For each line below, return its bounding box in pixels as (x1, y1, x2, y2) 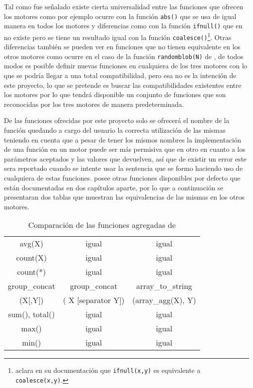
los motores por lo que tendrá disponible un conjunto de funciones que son (4, 89, 226, 100)
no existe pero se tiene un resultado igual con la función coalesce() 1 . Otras (4, 30, 232, 42)
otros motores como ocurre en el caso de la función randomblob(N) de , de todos (4, 51, 244, 61)
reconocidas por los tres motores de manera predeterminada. (4, 99, 184, 109)
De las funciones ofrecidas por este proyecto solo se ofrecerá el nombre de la (4, 115, 230, 125)
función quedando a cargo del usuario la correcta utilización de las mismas (4, 125, 226, 135)
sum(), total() (8, 308, 55, 320)
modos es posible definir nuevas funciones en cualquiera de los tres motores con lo (4, 61, 248, 71)
